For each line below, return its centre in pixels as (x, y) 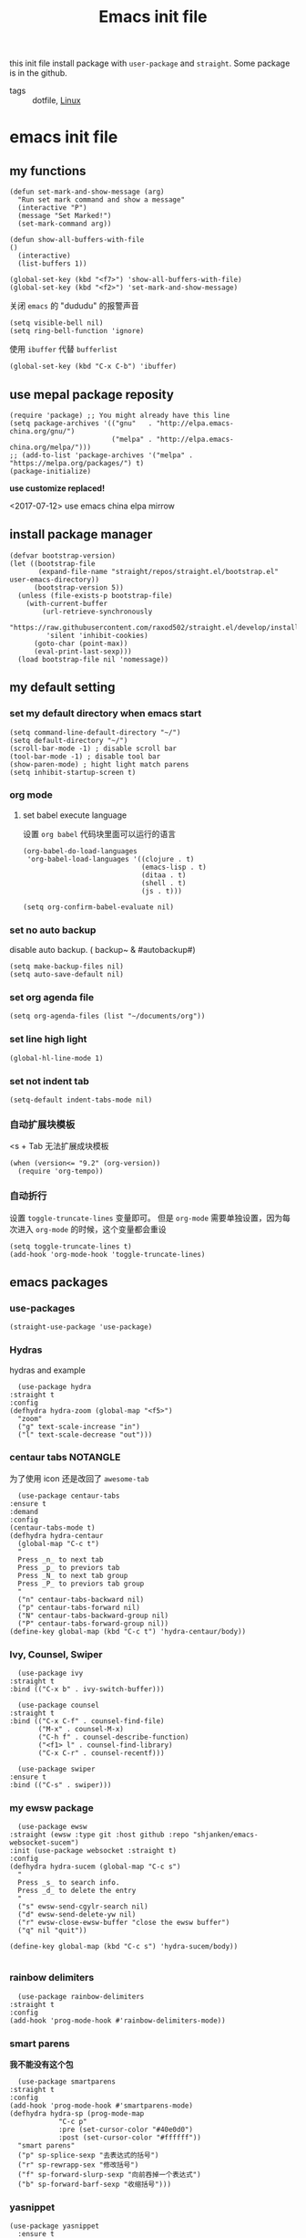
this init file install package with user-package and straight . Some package (150, 63)
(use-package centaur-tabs (69, 1495)
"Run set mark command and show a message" (101, 200)
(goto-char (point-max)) (81, 643)
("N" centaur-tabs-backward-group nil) (93, 1616)
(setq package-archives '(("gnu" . (81, 424)
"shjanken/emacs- (225, 1835)
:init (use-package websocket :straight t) (93, 1851)
